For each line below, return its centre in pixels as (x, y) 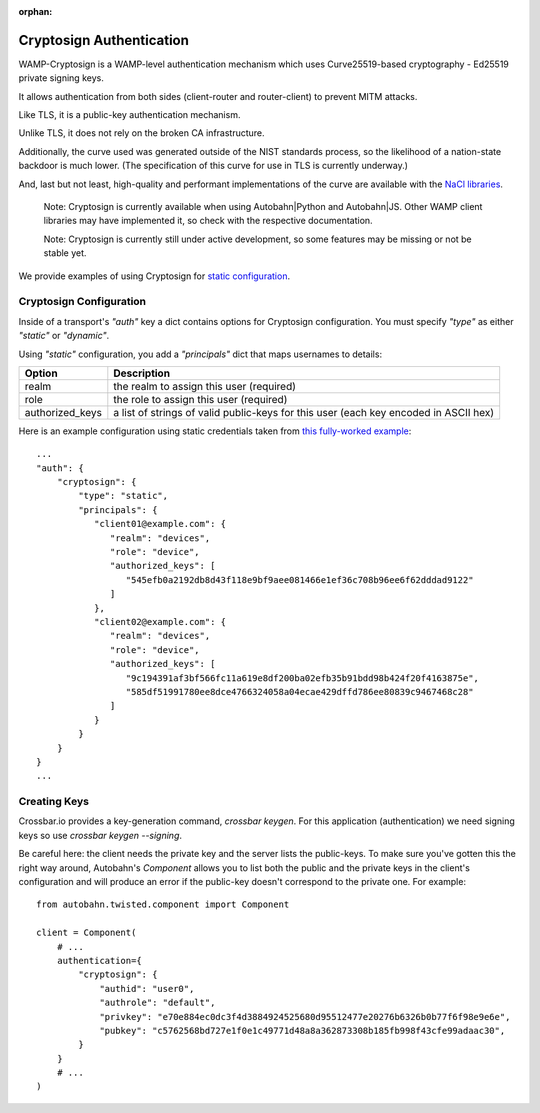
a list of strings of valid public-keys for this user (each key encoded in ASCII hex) (304, 412)
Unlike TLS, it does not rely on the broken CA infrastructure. (141, 133)
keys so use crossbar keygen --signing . (100, 835)
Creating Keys (54, 802)
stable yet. (65, 253)
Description (141, 373)
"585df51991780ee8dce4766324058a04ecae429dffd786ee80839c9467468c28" (299, 691)
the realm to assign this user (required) (205, 386)
